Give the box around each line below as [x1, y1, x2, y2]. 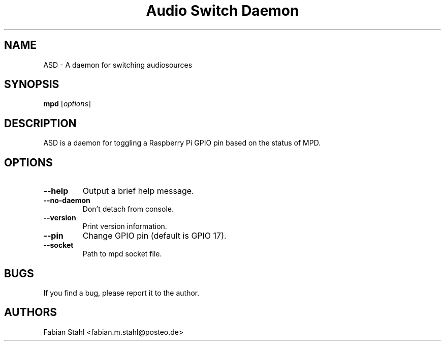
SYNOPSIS [4, 78, 59, 91]
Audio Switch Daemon [146, 2, 299, 19]
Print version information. [82, 222, 167, 231]
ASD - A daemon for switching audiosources [43, 60, 193, 69]
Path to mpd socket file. [82, 249, 162, 258]
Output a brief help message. [82, 186, 194, 196]
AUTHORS [4, 306, 57, 319]
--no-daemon [43, 196, 90, 205]
